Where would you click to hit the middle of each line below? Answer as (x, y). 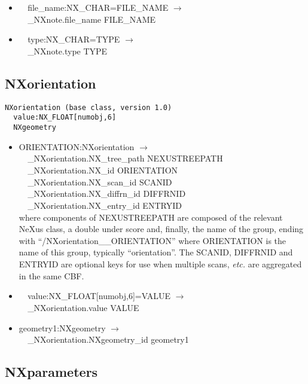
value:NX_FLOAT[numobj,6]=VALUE (99, 296)
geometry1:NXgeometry (62, 327)
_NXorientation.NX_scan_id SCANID (100, 182)
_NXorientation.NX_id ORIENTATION (103, 170)
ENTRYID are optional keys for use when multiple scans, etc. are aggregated (160, 264)
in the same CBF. (51, 275)
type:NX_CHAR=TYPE (74, 39)
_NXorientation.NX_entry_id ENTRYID (105, 205)
